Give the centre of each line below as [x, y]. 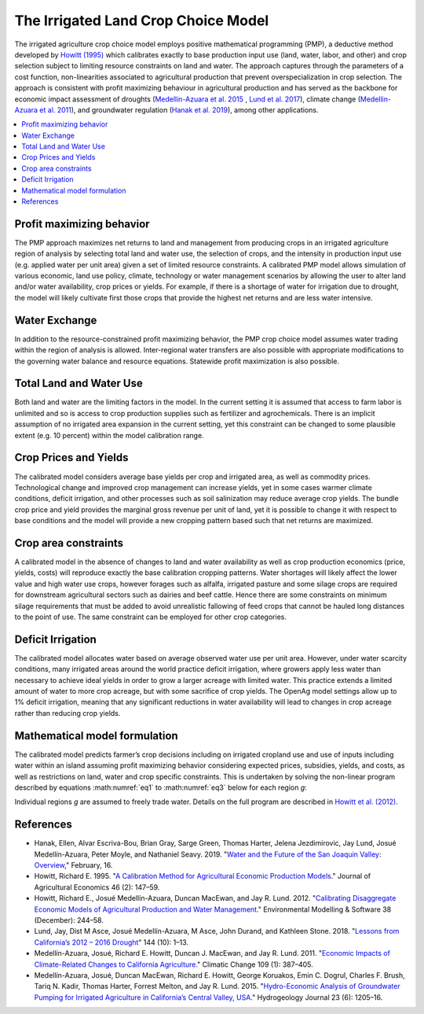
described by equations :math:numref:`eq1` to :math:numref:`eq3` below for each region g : [161, 787]
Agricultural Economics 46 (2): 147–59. [97, 887]
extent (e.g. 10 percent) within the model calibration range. [109, 435]
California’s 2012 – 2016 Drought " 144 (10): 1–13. [111, 942]
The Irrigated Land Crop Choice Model [142, 20]
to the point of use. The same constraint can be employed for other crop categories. [150, 617]
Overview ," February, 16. [73, 865]
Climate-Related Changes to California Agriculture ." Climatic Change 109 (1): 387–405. [174, 964]
